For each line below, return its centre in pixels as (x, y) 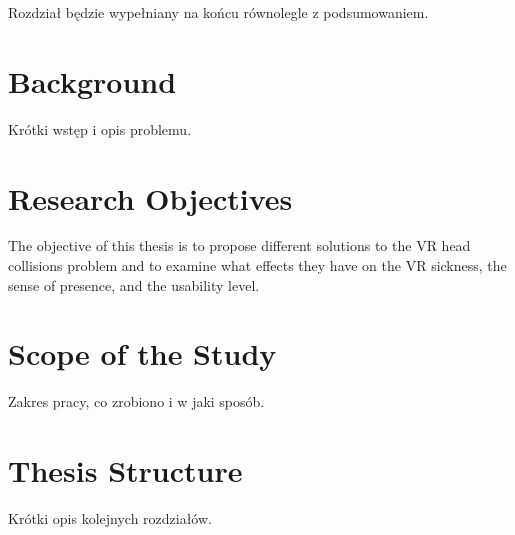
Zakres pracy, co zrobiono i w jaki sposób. (136, 401)
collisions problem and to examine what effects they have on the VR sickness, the (257, 265)
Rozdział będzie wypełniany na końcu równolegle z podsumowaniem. (218, 12)
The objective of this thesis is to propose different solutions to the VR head (239, 245)
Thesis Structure (125, 470)
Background (92, 80)
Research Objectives (150, 197)
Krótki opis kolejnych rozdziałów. (110, 518)
